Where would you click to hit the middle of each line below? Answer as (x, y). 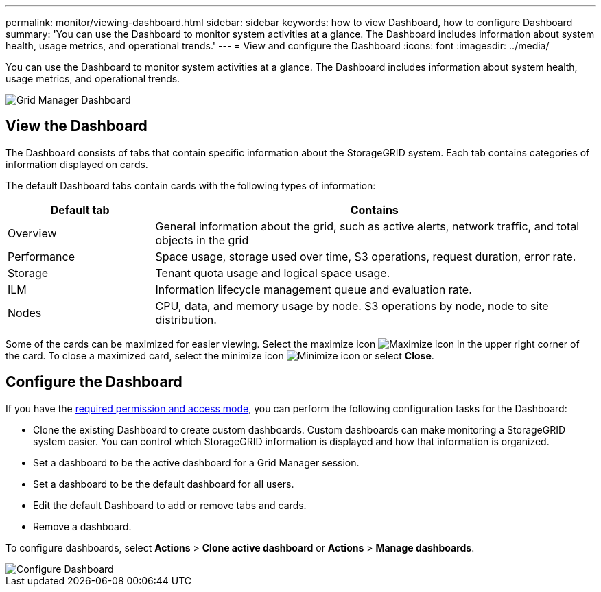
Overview (32, 233)
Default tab (80, 210)
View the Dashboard (76, 126)
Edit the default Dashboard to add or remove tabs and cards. (170, 505)
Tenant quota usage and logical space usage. (273, 273)
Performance (41, 256)
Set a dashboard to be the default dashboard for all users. (164, 484)
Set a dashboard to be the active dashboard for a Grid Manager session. (196, 462)
